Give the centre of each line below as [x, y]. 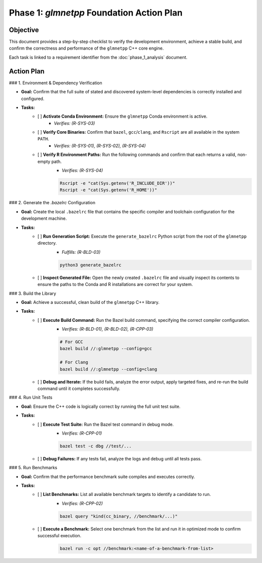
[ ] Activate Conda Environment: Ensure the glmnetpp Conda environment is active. [123, 116]
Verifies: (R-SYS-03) [74, 123]
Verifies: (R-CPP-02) [82, 503]
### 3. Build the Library [33, 293]
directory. [47, 243]
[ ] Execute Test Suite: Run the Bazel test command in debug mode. [106, 424]
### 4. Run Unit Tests [31, 397]
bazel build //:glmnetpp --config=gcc [106, 349]
